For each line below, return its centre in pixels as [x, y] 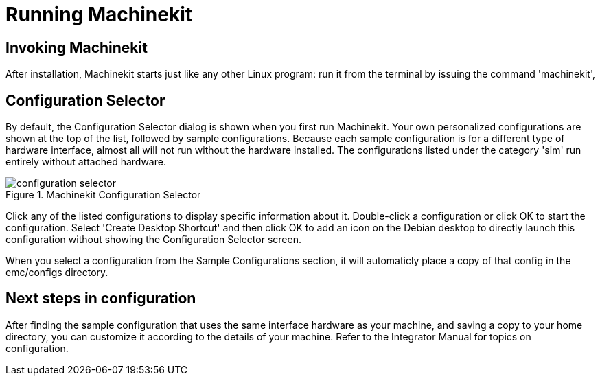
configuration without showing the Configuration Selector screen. [153, 240]
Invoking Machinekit [77, 47]
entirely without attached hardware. [86, 162]
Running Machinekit [99, 14]
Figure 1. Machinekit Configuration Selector [103, 195]
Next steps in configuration [101, 299]
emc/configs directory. [57, 273]
